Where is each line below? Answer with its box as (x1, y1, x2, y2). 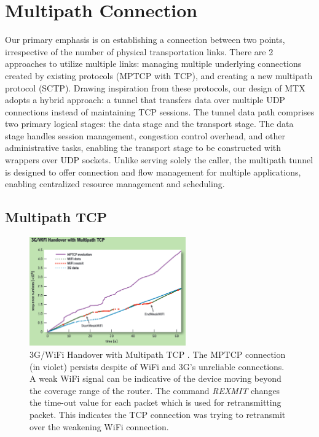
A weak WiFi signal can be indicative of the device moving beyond (30, 372, 282, 385)
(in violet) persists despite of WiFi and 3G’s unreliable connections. (30, 360, 285, 373)
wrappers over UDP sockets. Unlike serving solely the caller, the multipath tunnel (5, 153, 313, 166)
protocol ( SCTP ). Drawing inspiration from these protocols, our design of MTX (5, 81, 305, 94)
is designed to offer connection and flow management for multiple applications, (5, 165, 301, 178)
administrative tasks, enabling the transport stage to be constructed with (5, 141, 282, 154)
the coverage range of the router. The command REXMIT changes (30, 384, 280, 396)
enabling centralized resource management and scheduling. (5, 177, 225, 190)
